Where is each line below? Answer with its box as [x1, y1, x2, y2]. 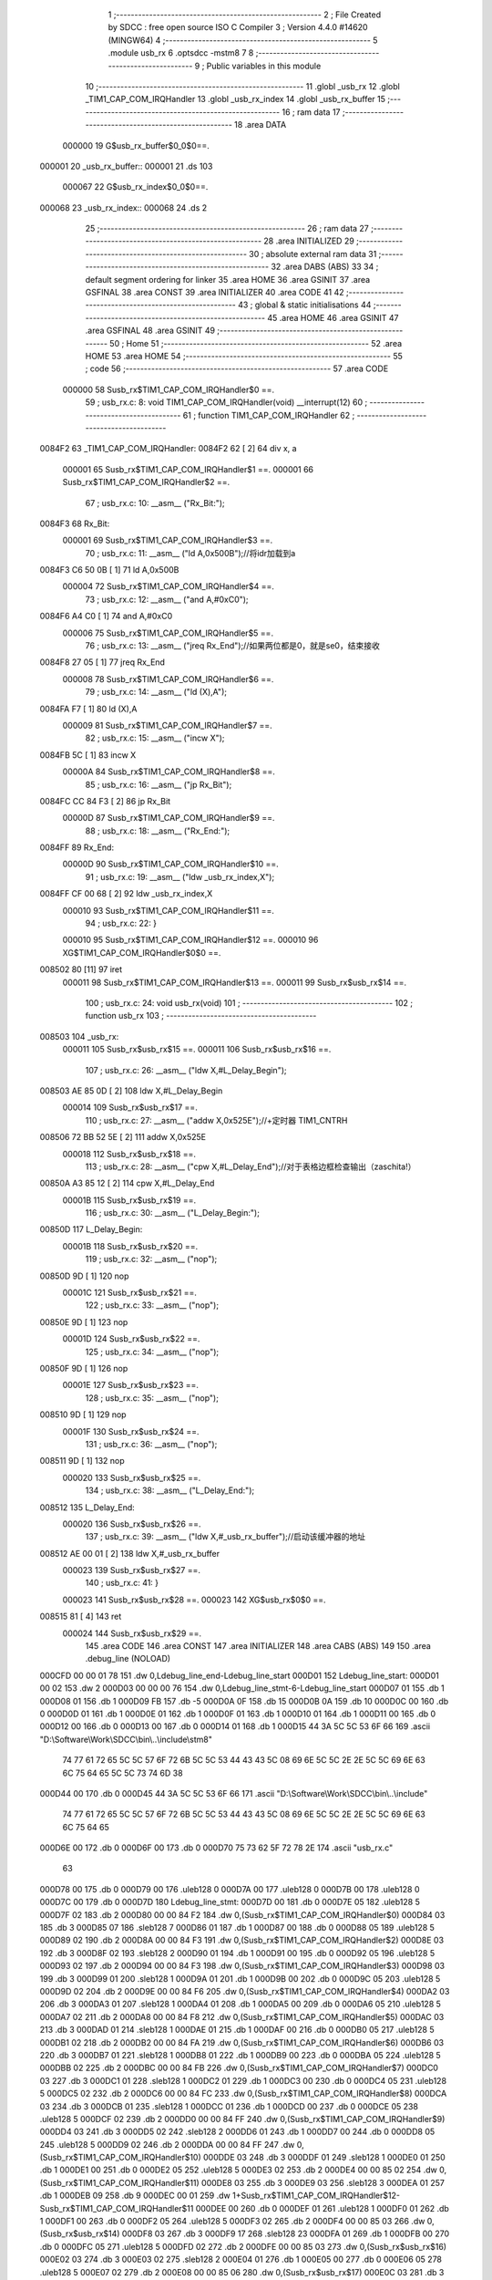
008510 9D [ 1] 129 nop [39, 1409, 127, 1420]
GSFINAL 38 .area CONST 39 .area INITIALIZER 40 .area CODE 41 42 [85, 287, 345, 298]
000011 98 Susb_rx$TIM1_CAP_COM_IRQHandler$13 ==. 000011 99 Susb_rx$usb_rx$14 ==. [62, 977, 407, 988]
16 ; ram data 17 [282, 106, 341, 118]
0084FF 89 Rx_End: [39, 842, 114, 853]
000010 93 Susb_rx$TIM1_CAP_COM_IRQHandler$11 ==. [62, 905, 275, 916]
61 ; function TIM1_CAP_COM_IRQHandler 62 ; [182, 409, 355, 420]
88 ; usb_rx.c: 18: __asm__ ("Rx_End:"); [85, 825, 231, 836]
